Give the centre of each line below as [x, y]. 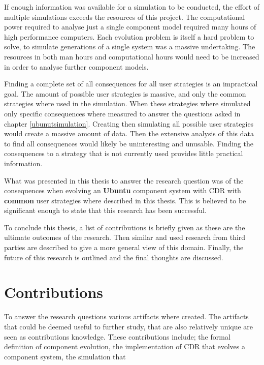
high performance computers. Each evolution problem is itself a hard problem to [129, 36]
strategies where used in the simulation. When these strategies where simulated [127, 103]
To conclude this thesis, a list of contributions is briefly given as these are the [125, 227]
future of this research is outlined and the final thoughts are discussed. [114, 257]
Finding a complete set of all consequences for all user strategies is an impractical [131, 84]
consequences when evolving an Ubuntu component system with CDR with [123, 190]
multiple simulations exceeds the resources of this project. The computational [125, 17]
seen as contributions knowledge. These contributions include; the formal [117, 336]
